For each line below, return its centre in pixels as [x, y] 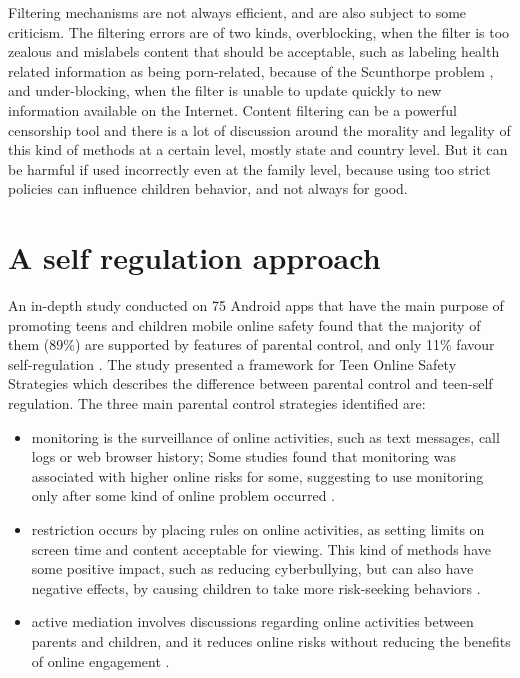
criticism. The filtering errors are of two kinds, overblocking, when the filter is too [259, 31]
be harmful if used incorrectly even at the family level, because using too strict [249, 168]
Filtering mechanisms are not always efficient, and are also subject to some [237, 12]
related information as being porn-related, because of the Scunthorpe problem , [251, 70]
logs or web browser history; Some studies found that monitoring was [243, 456]
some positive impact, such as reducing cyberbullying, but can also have [252, 568]
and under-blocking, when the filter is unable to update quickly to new [225, 90]
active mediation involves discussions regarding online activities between [252, 621]
